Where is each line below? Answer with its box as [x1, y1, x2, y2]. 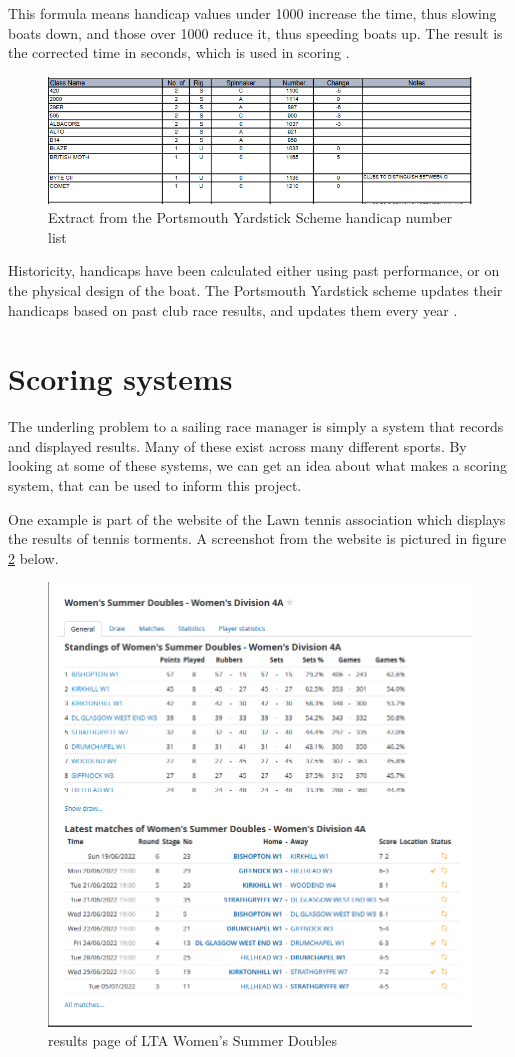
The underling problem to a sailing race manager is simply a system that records [8, 416, 504, 437]
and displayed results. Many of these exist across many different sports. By [8, 435, 467, 456]
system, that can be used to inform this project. [8, 475, 302, 495]
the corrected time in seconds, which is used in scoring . [8, 42, 350, 63]
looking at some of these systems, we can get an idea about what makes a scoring [8, 455, 508, 476]
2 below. [8, 547, 59, 568]
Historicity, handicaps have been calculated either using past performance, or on [8, 260, 500, 281]
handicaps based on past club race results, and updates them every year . [8, 299, 458, 320]
